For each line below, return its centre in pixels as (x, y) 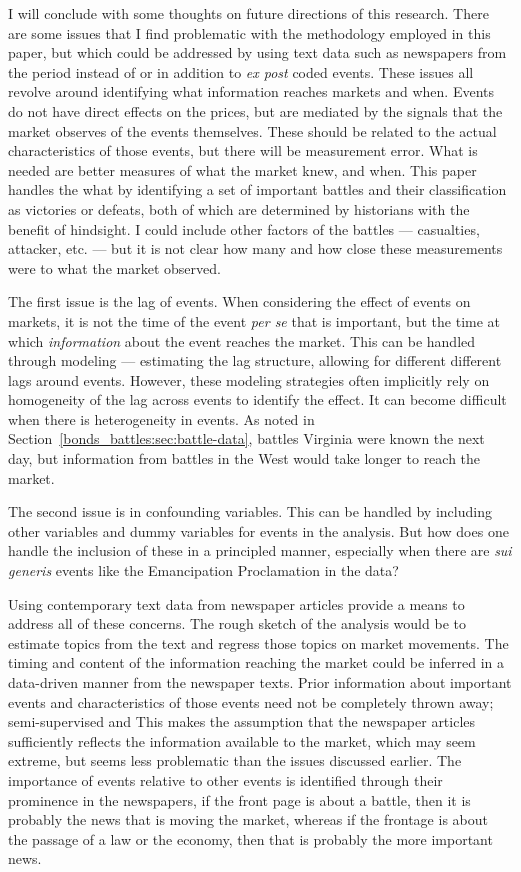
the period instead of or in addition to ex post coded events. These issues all (241, 71)
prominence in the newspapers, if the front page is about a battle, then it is (239, 799)
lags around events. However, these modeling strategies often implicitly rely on (249, 379)
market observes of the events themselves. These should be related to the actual (252, 130)
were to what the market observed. (114, 267)
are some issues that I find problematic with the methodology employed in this (249, 32)
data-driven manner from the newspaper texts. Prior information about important (260, 682)
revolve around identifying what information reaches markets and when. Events (251, 91)
